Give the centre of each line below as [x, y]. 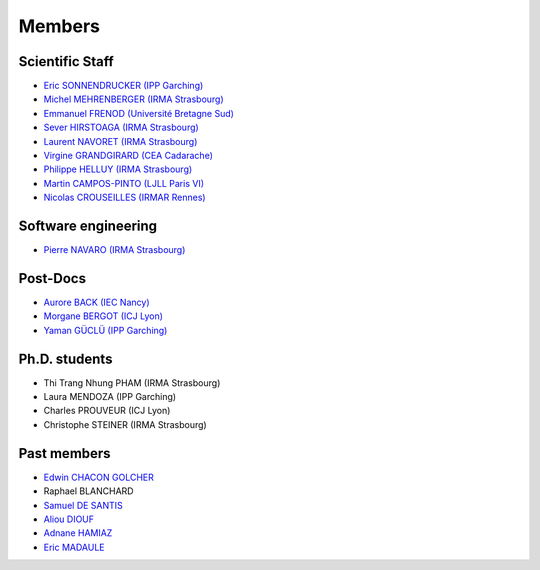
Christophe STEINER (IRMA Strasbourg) [125, 424]
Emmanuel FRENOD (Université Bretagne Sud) [139, 113]
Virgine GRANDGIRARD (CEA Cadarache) [128, 156]
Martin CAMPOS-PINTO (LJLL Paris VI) [124, 183]
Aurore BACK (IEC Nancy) [96, 302]
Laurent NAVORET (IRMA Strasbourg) [120, 141]
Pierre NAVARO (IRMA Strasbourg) [114, 250]
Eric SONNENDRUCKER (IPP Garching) [123, 86]
